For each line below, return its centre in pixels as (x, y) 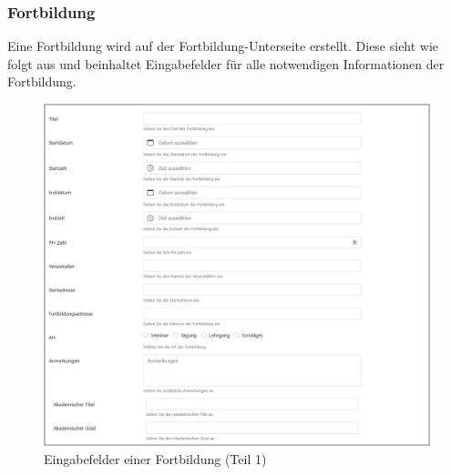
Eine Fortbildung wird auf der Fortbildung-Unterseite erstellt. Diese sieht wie (223, 46)
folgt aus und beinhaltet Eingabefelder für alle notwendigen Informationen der (226, 63)
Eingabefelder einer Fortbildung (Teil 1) (155, 458)
